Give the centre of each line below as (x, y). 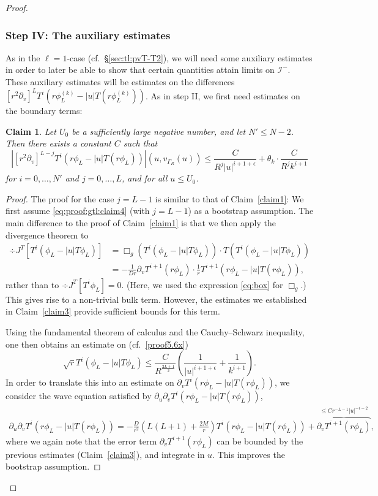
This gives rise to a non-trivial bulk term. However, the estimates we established (156, 299)
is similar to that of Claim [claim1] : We (229, 198)
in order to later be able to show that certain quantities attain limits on (140, 70)
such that (140, 143)
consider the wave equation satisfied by (79, 396)
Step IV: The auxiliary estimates (88, 35)
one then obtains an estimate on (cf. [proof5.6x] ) (97, 344)
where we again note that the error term (81, 441)
